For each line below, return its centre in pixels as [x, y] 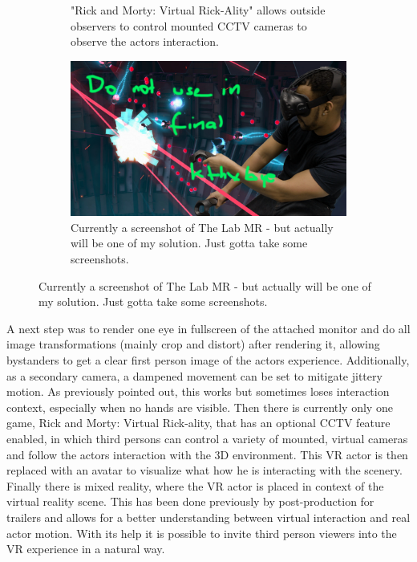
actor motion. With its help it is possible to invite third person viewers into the [202, 533]
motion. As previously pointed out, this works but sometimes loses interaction [198, 391]
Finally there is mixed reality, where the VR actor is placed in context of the [195, 485]
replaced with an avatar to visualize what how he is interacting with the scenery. [204, 470]
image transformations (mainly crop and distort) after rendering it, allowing [193, 344]
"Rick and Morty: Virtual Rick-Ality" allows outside [198, 10]
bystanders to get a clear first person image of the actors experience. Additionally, [208, 360]
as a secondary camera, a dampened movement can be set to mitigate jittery [194, 375]
